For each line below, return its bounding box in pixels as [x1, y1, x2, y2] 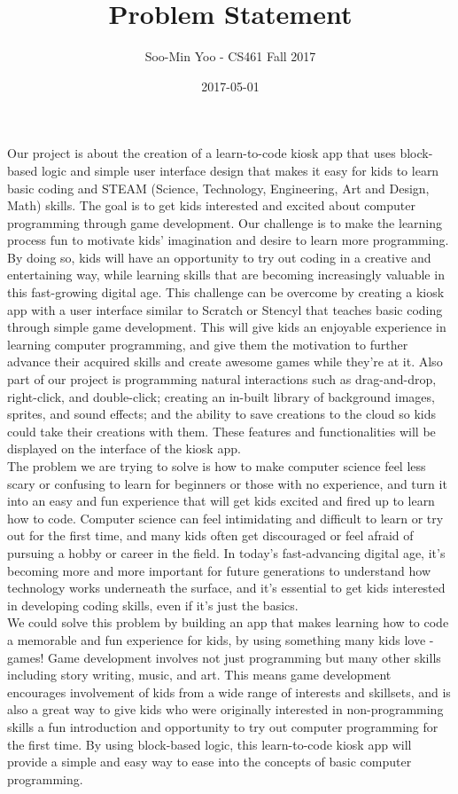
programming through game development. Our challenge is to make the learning [7, 213, 443, 232]
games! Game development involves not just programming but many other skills [7, 648, 441, 666]
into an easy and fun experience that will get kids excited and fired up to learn [7, 491, 435, 510]
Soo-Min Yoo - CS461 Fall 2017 [144, 47, 316, 66]
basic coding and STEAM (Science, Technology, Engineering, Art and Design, [7, 178, 430, 197]
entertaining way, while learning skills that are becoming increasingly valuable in [7, 265, 445, 284]
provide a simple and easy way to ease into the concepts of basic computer [7, 752, 412, 771]
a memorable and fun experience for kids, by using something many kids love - [7, 630, 434, 649]
